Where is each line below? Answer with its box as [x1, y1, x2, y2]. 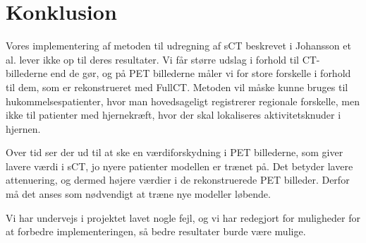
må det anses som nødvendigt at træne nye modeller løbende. [6, 186, 271, 201]
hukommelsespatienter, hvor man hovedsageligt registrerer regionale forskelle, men [6, 93, 360, 108]
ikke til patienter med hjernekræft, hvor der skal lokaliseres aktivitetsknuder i [6, 107, 341, 122]
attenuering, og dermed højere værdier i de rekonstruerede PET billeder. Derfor [6, 172, 350, 187]
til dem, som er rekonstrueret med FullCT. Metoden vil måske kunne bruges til [6, 79, 348, 94]
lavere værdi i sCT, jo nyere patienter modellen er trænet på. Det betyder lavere [6, 158, 353, 173]
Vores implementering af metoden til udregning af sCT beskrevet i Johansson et [6, 38, 351, 53]
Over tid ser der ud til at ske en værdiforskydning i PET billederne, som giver [6, 145, 343, 160]
